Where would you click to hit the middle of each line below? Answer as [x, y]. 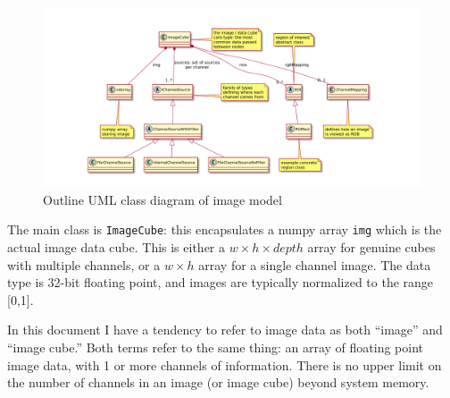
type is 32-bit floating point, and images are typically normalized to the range [221, 282]
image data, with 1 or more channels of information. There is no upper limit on [225, 364]
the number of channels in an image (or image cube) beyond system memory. [218, 382]
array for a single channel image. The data [315, 264]
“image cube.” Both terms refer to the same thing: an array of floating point [216, 347]
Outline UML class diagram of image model [162, 199]
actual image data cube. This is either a [117, 247]
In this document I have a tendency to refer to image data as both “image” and [225, 330]
